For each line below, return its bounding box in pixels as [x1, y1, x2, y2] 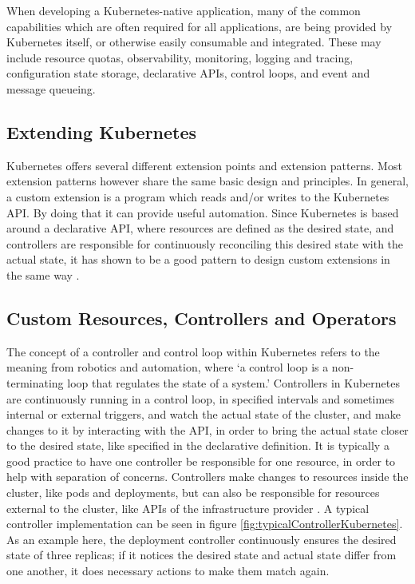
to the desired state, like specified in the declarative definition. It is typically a [6, 437, 389, 454]
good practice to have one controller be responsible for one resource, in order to [6, 452, 396, 469]
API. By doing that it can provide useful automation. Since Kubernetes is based [6, 204, 399, 220]
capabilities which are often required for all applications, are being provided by [6, 18, 393, 34]
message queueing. [6, 80, 96, 97]
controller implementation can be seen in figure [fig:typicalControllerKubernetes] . [6, 515, 403, 532]
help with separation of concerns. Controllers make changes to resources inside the [6, 468, 409, 485]
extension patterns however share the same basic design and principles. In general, [6, 173, 409, 189]
